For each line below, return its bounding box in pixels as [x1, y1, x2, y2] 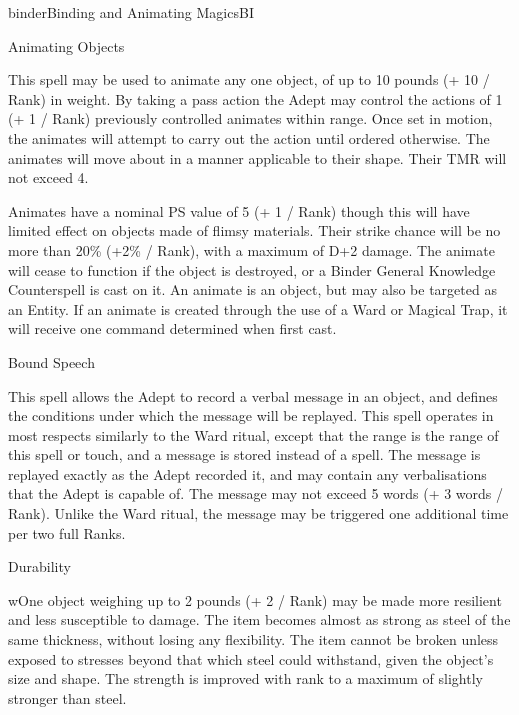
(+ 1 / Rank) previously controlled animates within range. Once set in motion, [8, 108, 493, 129]
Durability [8, 556, 71, 577]
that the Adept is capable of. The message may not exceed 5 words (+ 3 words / [8, 483, 504, 504]
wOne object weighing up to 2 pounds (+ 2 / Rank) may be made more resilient [8, 589, 502, 610]
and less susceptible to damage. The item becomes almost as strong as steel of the [8, 609, 511, 630]
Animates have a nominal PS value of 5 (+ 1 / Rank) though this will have [8, 200, 470, 221]
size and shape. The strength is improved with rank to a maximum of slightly [8, 668, 483, 689]
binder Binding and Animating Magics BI [8, 2, 254, 22]
